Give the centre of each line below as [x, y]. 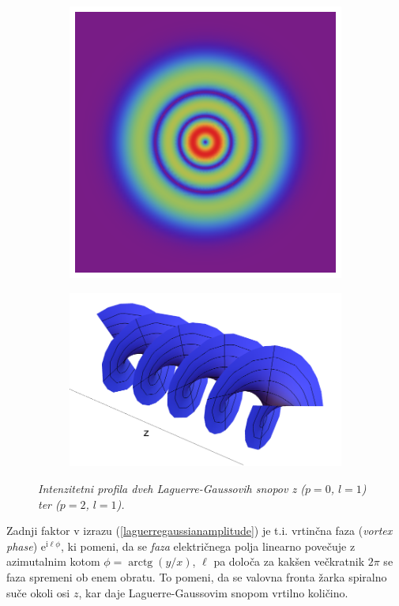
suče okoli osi [38, 592]
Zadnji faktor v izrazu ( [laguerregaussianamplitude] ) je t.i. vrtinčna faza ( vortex [199, 531]
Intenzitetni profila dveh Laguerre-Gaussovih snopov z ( [171, 488]
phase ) [22, 546]
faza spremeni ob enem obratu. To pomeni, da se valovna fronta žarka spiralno [197, 576]
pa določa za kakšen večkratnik [289, 561]
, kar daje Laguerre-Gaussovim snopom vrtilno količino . [213, 592]
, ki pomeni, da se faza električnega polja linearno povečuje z [208, 546]
